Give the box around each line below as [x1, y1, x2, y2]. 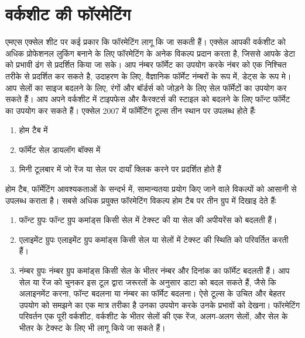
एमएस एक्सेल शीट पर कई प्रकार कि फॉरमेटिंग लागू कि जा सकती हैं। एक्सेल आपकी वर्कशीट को [5, 36, 286, 48]
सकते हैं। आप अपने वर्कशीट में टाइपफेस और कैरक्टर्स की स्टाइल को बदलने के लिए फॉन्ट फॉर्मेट [5, 93, 290, 105]
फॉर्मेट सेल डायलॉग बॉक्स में [19, 143, 101, 155]
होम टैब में [19, 124, 48, 136]
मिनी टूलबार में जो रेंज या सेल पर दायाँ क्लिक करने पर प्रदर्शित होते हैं [19, 163, 221, 175]
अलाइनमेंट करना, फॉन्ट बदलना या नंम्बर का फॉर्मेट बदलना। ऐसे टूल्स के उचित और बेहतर [19, 287, 286, 299]
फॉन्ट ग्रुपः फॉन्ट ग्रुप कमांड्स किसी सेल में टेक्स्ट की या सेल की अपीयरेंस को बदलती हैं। [19, 214, 277, 226]
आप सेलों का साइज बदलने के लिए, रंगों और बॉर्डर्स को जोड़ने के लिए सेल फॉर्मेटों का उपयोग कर [5, 81, 287, 93]
